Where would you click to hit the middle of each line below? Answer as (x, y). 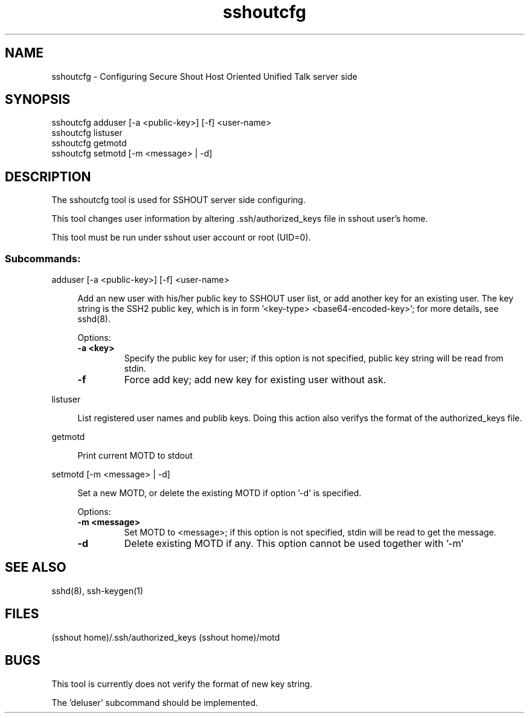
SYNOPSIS (38, 100)
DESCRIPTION (48, 176)
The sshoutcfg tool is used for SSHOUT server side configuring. (178, 200)
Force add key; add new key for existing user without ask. (255, 380)
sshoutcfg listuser (87, 133)
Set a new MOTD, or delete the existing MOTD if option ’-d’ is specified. (220, 493)
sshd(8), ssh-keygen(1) (98, 590)
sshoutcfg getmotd (89, 143)
